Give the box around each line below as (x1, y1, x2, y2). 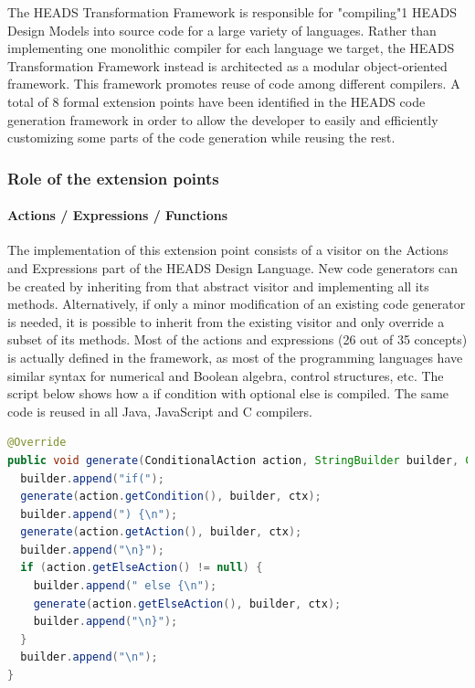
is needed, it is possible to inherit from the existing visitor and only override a (7, 312, 445, 331)
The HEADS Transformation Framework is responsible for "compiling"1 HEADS (7, 3, 457, 21)
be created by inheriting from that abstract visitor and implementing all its (7, 276, 429, 295)
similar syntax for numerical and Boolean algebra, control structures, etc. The (7, 365, 444, 385)
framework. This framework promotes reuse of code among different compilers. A (7, 74, 460, 93)
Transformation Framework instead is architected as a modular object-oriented (7, 56, 448, 75)
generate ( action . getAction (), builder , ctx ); (20, 525, 302, 539)
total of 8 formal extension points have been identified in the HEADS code (7, 91, 426, 111)
